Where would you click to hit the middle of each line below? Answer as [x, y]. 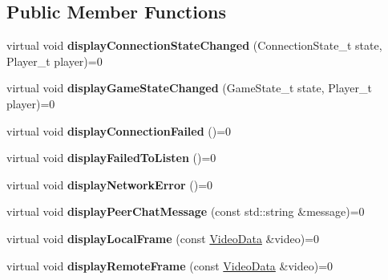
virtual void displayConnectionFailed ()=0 [119, 130]
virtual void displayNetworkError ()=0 [110, 184]
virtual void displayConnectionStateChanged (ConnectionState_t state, [194, 45]
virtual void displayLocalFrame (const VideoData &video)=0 [163, 238]
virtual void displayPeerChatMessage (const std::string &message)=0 [186, 211]
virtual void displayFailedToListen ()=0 [111, 158]
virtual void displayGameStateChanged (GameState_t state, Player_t [189, 88]
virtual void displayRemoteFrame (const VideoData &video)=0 [170, 265]
